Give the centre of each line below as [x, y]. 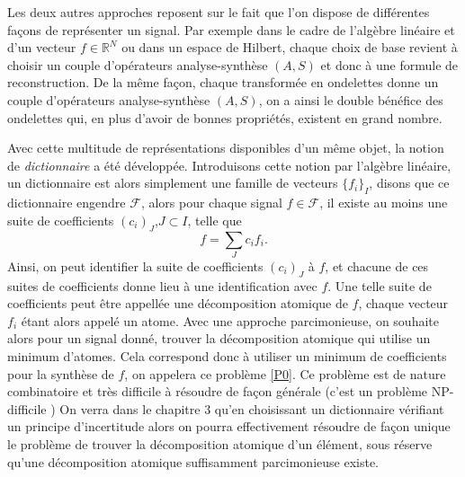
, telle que [215, 220]
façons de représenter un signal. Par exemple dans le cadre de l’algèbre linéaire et [231, 29]
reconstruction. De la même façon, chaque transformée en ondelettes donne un [223, 82]
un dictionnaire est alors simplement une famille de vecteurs [173, 183]
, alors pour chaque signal [211, 203]
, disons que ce [409, 183]
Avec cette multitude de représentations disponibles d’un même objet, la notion [226, 148]
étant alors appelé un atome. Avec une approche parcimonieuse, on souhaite [230, 320]
